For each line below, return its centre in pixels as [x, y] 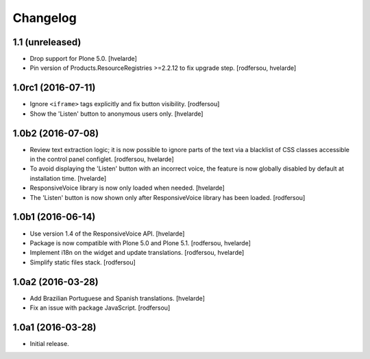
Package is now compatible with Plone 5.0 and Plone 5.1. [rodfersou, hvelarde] [140, 243]
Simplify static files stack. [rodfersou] [83, 262]
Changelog [45, 18]
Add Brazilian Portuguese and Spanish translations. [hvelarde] [118, 298]
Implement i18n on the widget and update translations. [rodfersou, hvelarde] [137, 253]
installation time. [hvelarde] [68, 178]
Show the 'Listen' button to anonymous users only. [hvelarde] [116, 114]
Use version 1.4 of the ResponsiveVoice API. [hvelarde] [107, 234]
